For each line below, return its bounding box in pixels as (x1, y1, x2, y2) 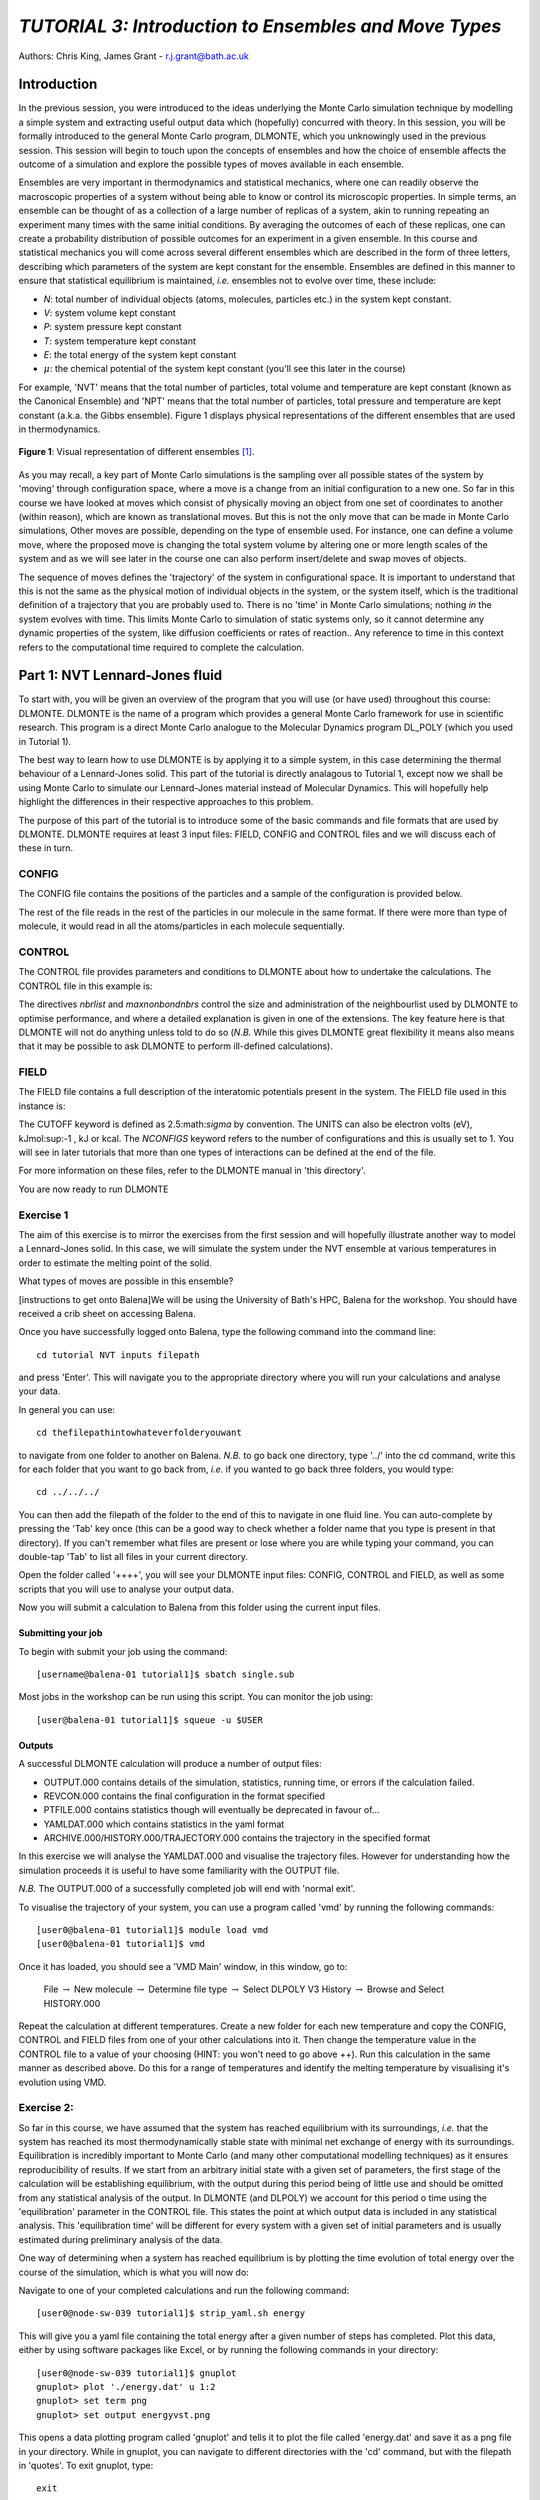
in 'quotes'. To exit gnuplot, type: (18, 2459, 154, 2471)
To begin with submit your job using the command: (18, 1645, 228, 1657)
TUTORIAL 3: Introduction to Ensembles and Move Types (18, 15, 502, 37)
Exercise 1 (18, 1208, 69, 1222)
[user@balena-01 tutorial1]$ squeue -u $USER (36, 1714, 264, 1725)
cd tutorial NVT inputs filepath (36, 1349, 200, 1360)
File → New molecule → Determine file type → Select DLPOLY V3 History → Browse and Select (43, 1983, 445, 1995)
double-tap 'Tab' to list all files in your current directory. (18, 1551, 249, 1562)
